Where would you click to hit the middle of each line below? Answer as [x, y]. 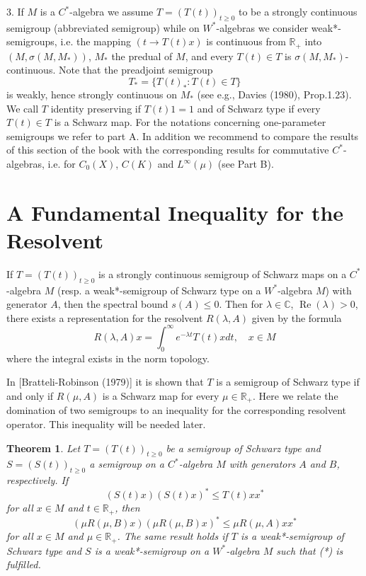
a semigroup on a [127, 464]
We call [23, 108]
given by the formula [297, 317]
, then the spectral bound [113, 304]
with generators [262, 464]
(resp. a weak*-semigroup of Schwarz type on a [159, 290]
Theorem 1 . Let [44, 448]
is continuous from [246, 41]
